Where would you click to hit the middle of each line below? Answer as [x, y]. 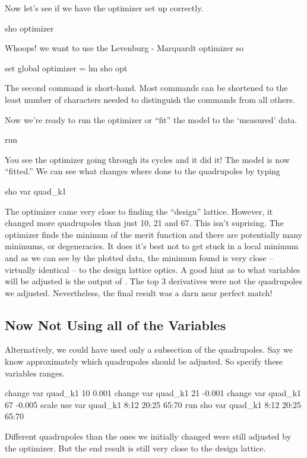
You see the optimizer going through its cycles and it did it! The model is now [147, 159]
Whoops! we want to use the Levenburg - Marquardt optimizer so [124, 48]
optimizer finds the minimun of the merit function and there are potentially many [154, 234]
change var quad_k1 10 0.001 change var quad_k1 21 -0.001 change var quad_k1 [153, 393]
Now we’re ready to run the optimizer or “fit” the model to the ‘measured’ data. [151, 119]
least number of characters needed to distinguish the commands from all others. [150, 99]
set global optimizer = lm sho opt [66, 68]
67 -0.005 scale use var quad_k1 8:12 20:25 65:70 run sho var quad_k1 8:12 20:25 [153, 404]
